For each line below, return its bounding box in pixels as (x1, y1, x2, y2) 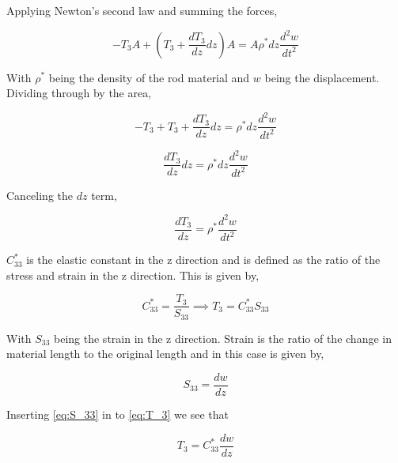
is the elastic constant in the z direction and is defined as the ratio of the (26, 251, 381, 268)
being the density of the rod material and (48, 69, 250, 85)
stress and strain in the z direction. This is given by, (6, 266, 260, 283)
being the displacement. (264, 69, 380, 85)
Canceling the (6, 186, 73, 203)
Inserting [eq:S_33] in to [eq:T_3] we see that (6, 406, 229, 423)
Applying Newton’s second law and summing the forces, (6, 2, 278, 18)
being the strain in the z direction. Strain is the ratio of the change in (54, 329, 392, 346)
